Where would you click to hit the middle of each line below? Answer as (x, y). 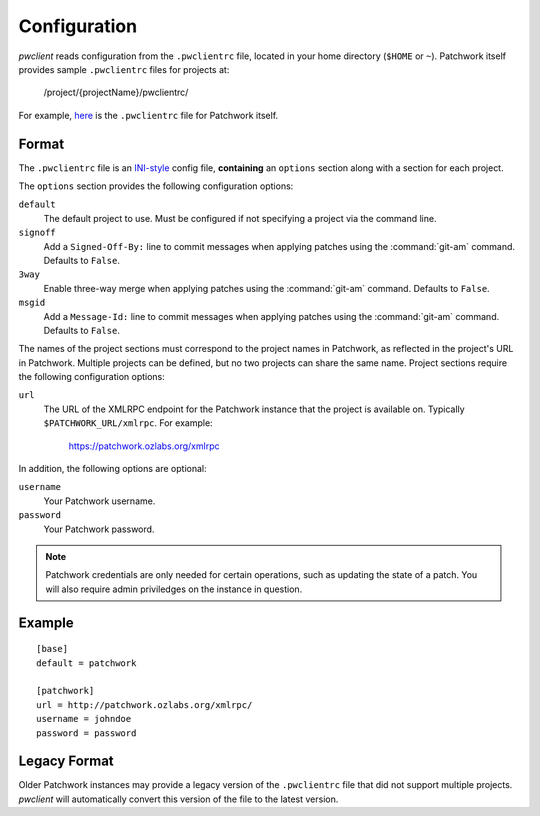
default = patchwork (86, 663)
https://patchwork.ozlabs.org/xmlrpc (144, 446)
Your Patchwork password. (99, 529)
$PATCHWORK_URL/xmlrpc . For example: (128, 423)
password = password (86, 733)
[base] (52, 649)
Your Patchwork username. (99, 501)
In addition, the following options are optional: (112, 469)
